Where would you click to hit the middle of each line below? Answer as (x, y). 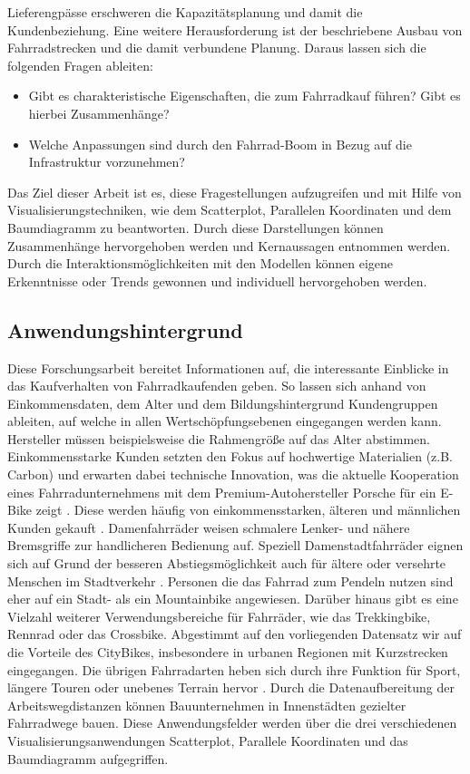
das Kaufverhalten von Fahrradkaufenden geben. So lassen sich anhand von (217, 386)
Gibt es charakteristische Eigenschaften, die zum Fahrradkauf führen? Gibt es (245, 96)
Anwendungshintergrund (125, 329)
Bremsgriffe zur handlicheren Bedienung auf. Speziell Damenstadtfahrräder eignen (235, 545)
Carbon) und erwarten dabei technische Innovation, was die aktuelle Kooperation (233, 474)
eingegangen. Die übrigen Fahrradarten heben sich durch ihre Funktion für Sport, (234, 669)
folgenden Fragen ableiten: (80, 65)
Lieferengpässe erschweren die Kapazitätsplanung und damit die (185, 12)
